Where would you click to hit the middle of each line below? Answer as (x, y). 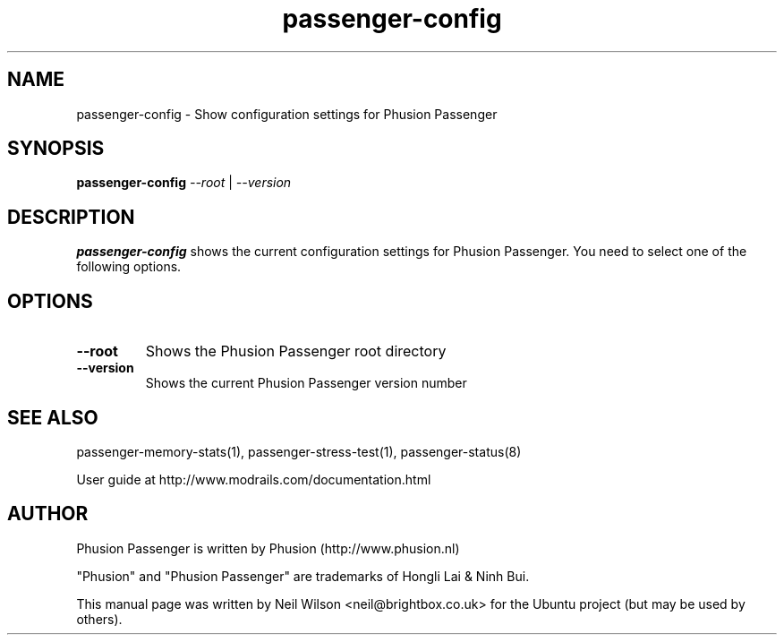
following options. (129, 267)
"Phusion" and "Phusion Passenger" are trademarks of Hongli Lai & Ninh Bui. (303, 576)
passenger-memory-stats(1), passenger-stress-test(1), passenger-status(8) (299, 451)
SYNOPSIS (56, 149)
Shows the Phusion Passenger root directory (296, 351)
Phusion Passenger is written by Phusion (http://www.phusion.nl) (268, 548)
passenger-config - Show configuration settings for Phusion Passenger (287, 114)
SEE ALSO (53, 417)
